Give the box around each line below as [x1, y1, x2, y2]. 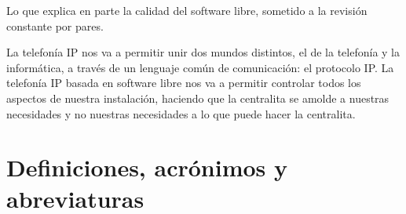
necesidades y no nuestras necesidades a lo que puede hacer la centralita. [6, 105, 356, 122]
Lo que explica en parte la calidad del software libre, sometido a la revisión [6, 2, 368, 18]
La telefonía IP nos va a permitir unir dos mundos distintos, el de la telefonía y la [6, 44, 401, 60]
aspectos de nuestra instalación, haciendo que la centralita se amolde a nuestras [6, 89, 390, 106]
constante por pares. [6, 17, 104, 34]
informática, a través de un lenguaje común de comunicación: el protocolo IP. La [6, 59, 394, 75]
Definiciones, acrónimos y [6, 151, 288, 183]
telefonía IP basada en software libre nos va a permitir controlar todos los [6, 74, 361, 91]
